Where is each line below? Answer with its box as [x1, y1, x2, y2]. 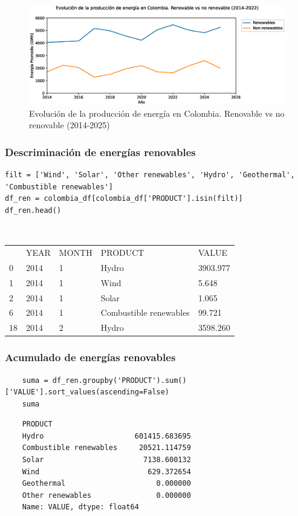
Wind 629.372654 [22, 467, 191, 476]
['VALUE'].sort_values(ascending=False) [5, 388, 170, 397]
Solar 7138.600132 [22, 456, 191, 465]
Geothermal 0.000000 [22, 479, 191, 488]
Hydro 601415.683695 [22, 431, 191, 440]
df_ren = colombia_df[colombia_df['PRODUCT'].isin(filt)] [5, 194, 243, 203]
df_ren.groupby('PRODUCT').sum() [52, 376, 187, 385]
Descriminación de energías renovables [5, 144, 196, 159]
